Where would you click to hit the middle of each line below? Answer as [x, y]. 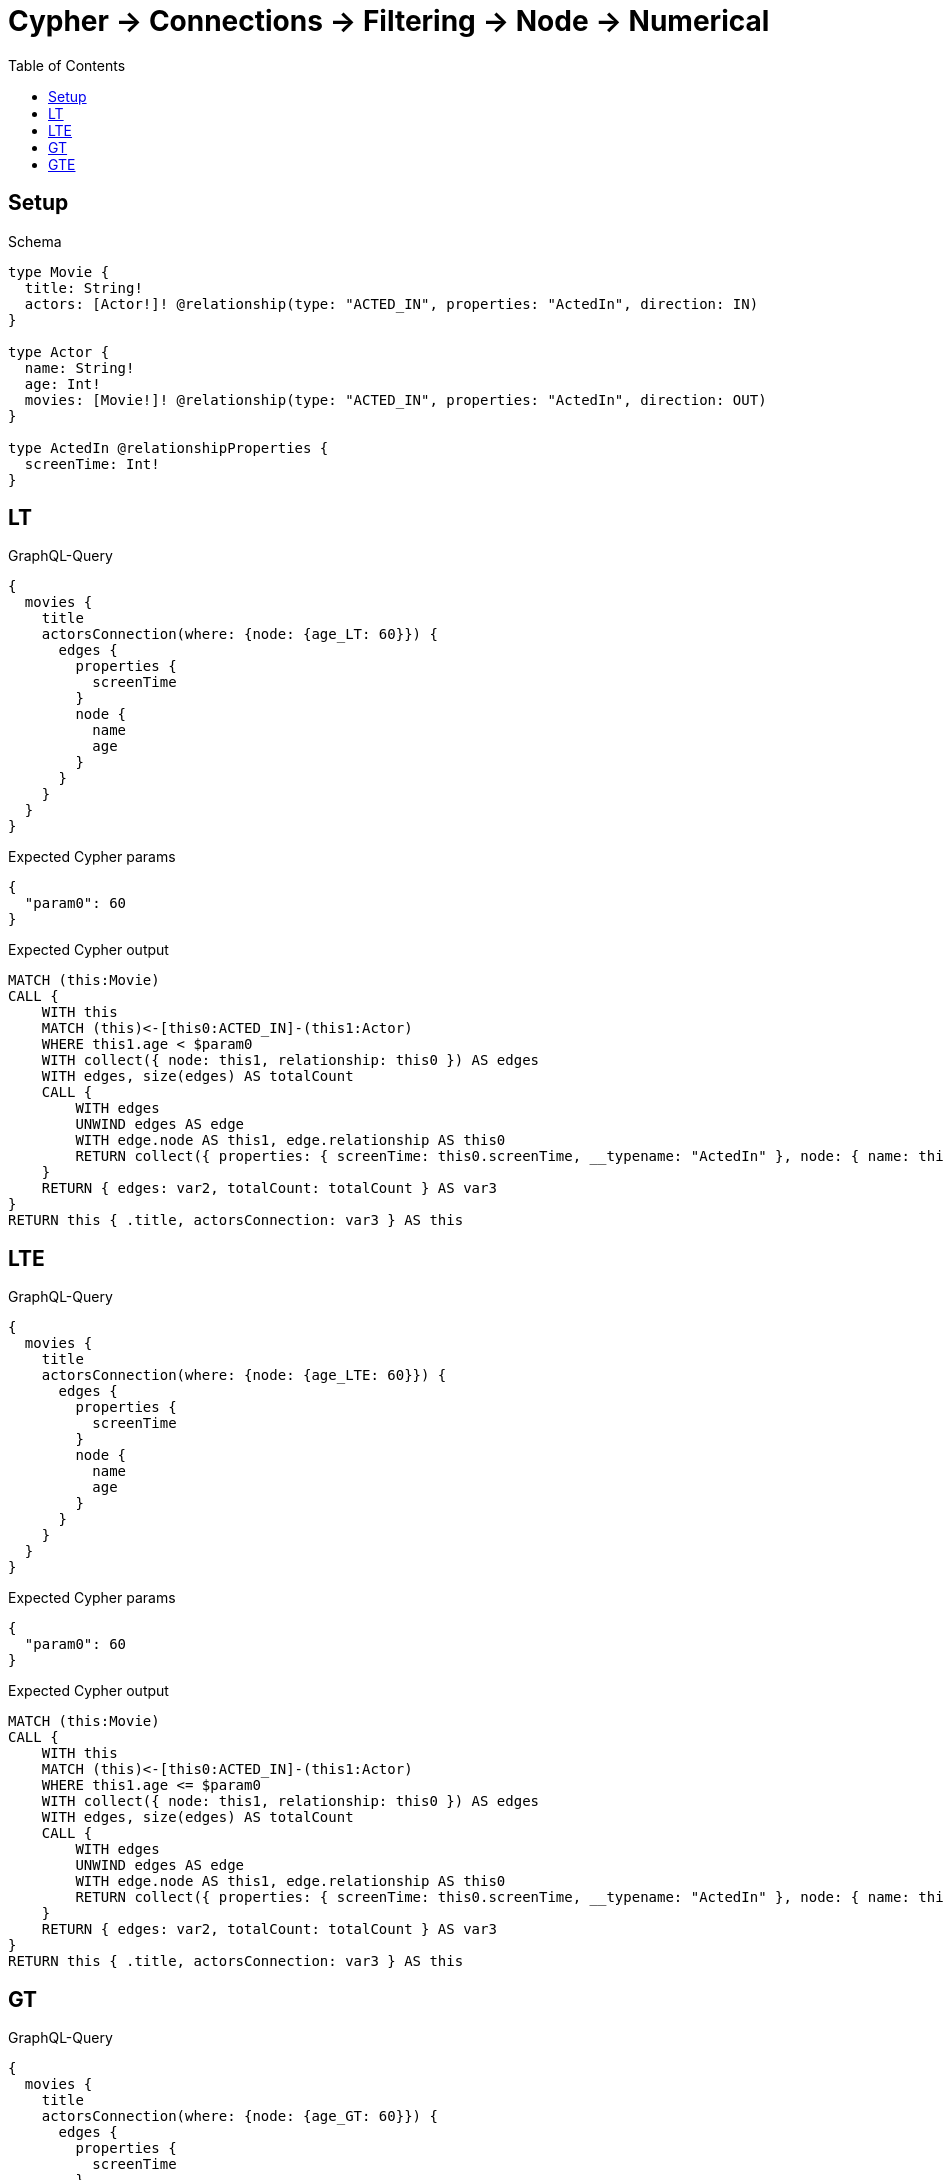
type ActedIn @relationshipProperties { [168, 447]
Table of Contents [67, 65]
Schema [35, 241]
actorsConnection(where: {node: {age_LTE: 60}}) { [244, 1375]
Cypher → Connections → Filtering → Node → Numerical [389, 21]
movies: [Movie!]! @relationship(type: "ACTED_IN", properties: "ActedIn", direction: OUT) [395, 399]
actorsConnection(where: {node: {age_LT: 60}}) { [239, 634]
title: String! [83, 287]
